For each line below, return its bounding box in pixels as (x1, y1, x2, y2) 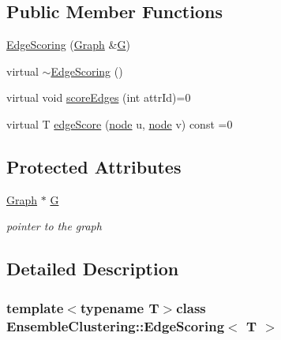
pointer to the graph (6, 218, 102, 234)
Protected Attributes (6, 154, 182, 178)
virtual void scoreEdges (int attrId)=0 (6, 89, 191, 106)
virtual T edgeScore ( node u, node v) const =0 (6, 115, 233, 132)
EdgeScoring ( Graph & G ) (6, 36, 130, 53)
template (6, 297, 64, 317)
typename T (80, 297, 159, 317)
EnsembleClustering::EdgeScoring (6, 316, 225, 335)
